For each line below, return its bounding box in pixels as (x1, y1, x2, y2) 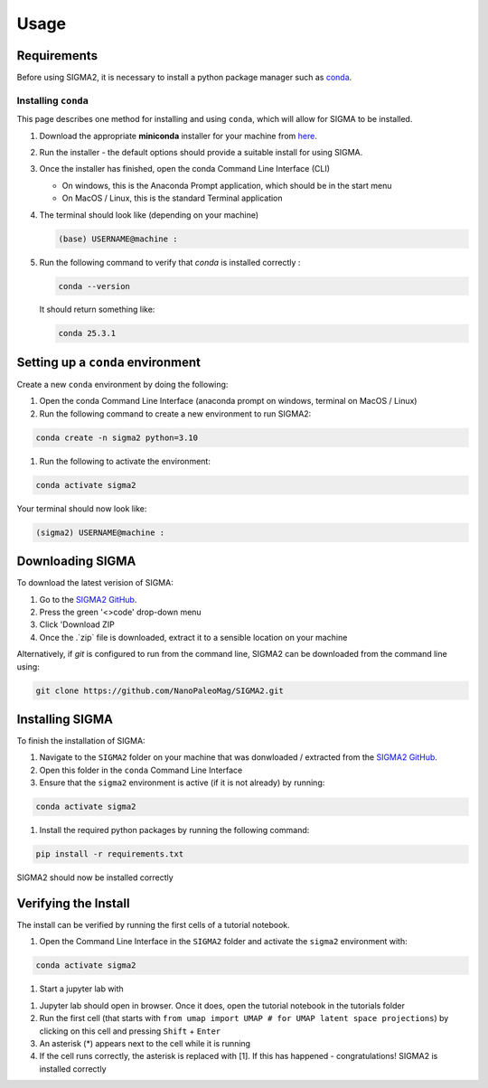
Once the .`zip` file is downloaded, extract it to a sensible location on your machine (39, 632, 348, 642)
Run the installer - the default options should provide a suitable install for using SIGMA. (39, 146, 363, 157)
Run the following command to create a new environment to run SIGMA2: (39, 408, 312, 419)
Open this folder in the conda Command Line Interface (39, 764, 243, 775)
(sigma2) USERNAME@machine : (35, 527, 165, 538)
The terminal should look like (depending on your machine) (39, 209, 259, 220)
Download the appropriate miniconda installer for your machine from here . (39, 130, 318, 141)
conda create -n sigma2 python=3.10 (35, 432, 199, 443)
